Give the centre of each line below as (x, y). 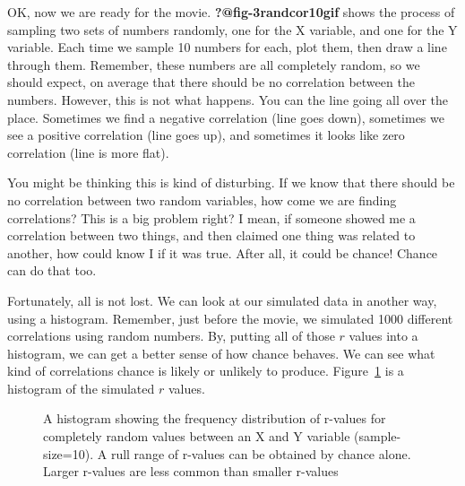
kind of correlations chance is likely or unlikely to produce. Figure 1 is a (206, 371)
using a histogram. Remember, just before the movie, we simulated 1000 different (230, 318)
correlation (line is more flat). (88, 152)
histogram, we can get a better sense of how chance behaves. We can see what (221, 353)
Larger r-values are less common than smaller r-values (191, 471)
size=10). (69, 453)
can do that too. (52, 270)
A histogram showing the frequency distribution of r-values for (215, 418)
